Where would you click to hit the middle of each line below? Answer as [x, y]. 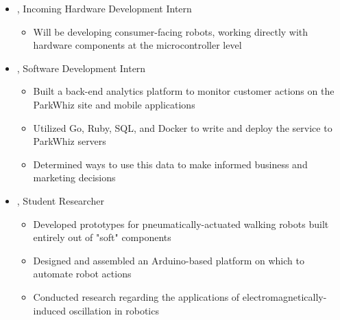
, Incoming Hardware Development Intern [104, 8]
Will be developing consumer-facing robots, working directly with [171, 31]
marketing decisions [74, 178]
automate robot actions [82, 274]
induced [50, 310]
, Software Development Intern [81, 68]
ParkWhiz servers [70, 141]
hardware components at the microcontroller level [137, 45]
